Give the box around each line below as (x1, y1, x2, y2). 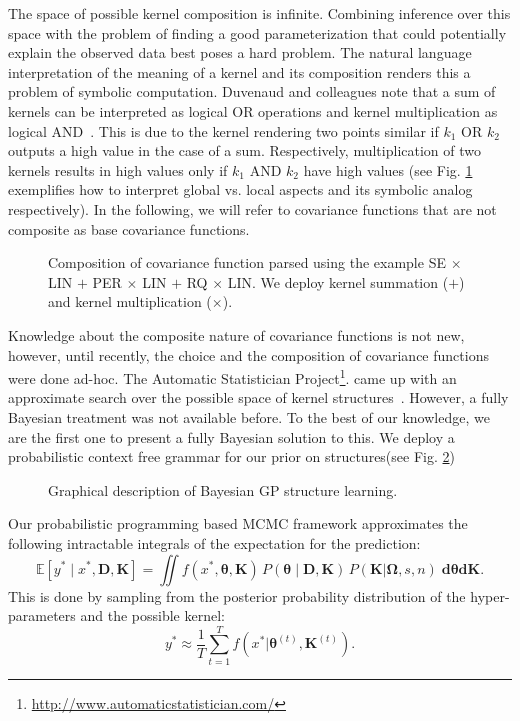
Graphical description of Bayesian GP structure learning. (48, 479, 398, 500)
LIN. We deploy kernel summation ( (227, 271, 449, 292)
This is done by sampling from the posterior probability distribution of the (8, 585, 466, 606)
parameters (8, 605, 76, 626)
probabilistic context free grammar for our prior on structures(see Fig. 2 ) (8, 446, 455, 467)
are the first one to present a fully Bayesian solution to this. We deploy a (8, 426, 455, 447)
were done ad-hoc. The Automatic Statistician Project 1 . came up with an (8, 365, 457, 388)
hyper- (470, 585, 510, 606)
